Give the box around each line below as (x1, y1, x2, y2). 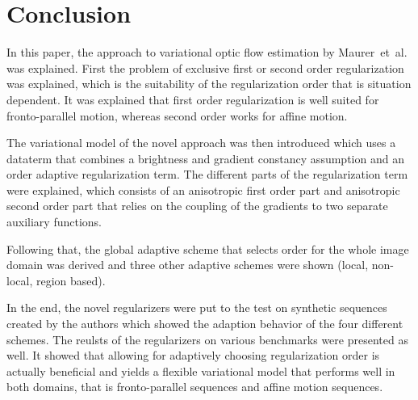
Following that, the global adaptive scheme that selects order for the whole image (6, 240, 409, 257)
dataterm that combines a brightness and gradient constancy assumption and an (6, 149, 404, 166)
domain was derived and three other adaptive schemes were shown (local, (6, 256, 369, 273)
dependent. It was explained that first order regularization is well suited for (6, 91, 379, 107)
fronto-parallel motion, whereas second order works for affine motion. (6, 107, 348, 124)
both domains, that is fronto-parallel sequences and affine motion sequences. (6, 378, 383, 395)
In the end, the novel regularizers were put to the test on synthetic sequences (6, 299, 387, 316)
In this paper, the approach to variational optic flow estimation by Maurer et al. (6, 44, 408, 61)
